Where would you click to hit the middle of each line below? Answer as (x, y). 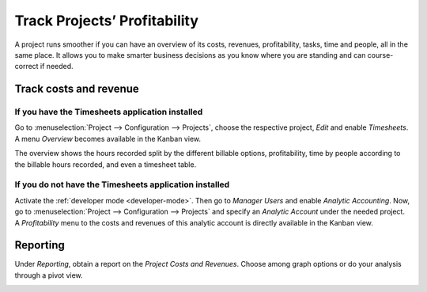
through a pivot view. (49, 275)
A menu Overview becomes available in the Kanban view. (108, 138)
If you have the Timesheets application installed (109, 112)
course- (380, 55)
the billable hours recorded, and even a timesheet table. (106, 164)
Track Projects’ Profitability (107, 21)
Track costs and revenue (77, 89)
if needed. (57, 66)
